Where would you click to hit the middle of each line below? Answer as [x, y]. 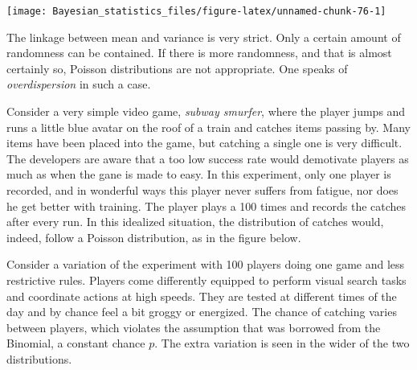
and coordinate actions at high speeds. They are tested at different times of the [202, 296]
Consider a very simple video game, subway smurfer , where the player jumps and [206, 111]
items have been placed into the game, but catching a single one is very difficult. [204, 143]
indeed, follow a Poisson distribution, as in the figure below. [154, 237]
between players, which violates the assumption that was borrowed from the [194, 327]
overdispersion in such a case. [79, 84]
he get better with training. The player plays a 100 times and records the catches [206, 206]
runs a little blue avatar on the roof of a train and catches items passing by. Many [208, 127]
